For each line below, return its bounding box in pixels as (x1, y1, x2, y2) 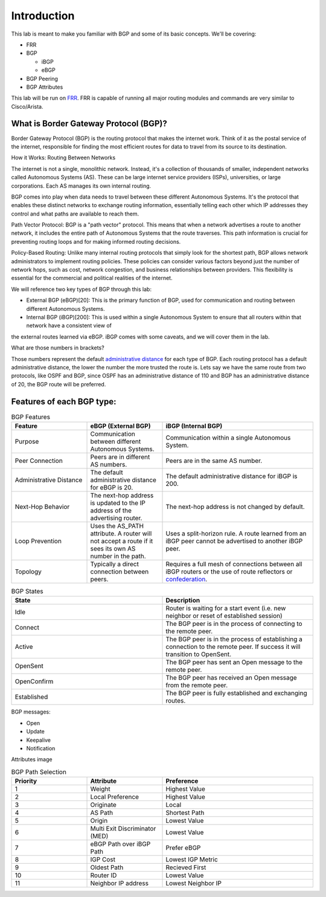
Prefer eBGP (165, 844, 201, 852)
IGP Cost (90, 855, 116, 864)
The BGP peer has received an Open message (165, 674, 297, 682)
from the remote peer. (165, 681, 228, 689)
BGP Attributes (26, 83, 63, 91)
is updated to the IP (90, 499, 146, 507)
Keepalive (26, 736, 51, 744)
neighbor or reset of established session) (165, 611, 283, 620)
